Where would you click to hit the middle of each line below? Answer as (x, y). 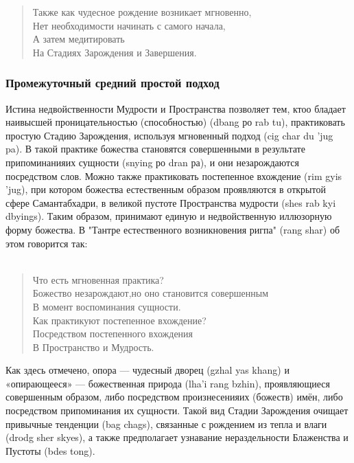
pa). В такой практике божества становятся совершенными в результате (155, 149)
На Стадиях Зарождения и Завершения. (115, 52)
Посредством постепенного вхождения (113, 334)
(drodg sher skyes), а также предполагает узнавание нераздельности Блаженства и (177, 437)
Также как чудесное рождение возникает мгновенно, (142, 12)
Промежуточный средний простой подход (113, 83)
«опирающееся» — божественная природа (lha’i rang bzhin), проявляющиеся (168, 383)
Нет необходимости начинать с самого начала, (129, 25)
